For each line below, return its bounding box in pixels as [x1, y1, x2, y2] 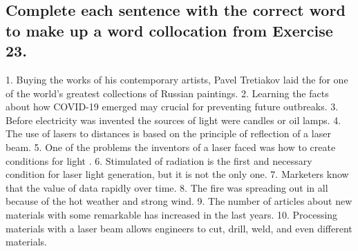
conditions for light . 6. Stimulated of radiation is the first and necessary [6, 153, 312, 168]
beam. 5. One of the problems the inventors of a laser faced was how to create [6, 139, 336, 154]
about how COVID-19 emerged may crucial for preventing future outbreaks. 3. [6, 99, 339, 114]
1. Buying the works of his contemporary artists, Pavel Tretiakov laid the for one [6, 72, 348, 86]
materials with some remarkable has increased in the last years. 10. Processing [6, 207, 338, 221]
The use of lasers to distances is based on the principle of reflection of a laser [6, 126, 331, 141]
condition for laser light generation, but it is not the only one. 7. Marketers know [6, 167, 349, 181]
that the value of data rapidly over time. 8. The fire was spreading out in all [6, 180, 328, 194]
